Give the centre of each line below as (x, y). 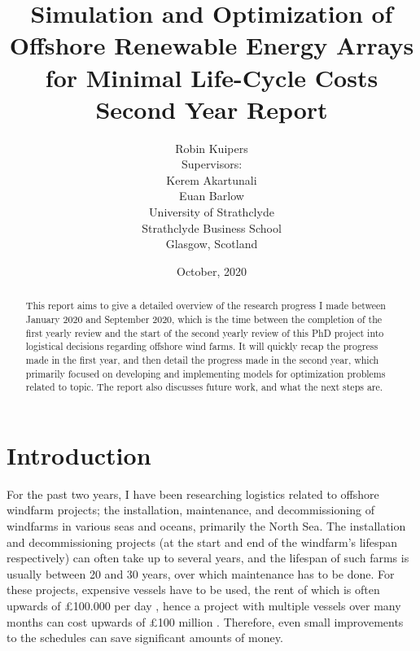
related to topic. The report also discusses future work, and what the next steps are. (204, 387)
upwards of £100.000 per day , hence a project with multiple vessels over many (204, 605)
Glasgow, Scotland (212, 244)
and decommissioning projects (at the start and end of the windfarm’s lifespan (202, 542)
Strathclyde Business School (212, 227)
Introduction (79, 454)
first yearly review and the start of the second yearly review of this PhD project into (205, 332)
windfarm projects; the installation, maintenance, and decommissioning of (190, 510)
